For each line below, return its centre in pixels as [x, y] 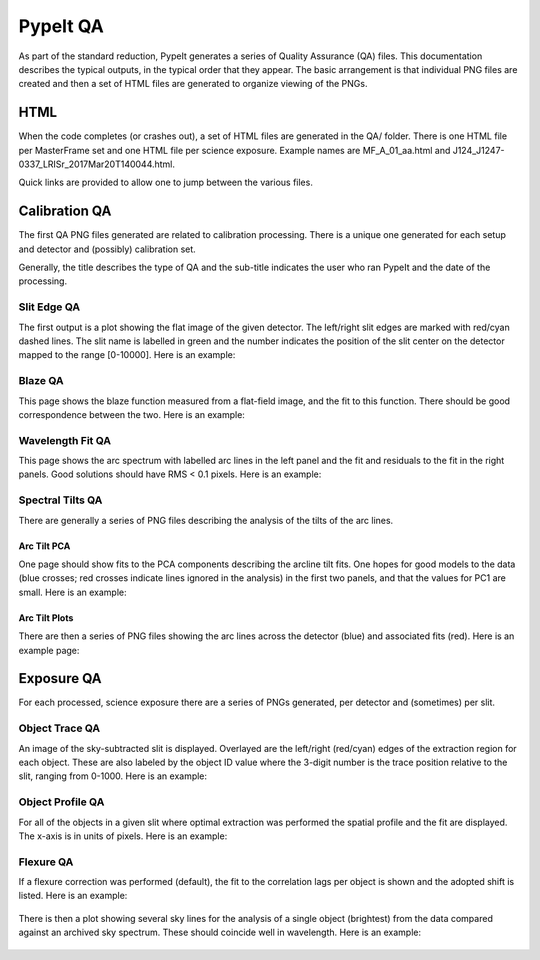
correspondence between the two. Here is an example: [131, 414]
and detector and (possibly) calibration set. [107, 249]
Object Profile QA [61, 802]
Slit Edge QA [49, 307]
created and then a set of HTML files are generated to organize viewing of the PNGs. [193, 84]
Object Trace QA [59, 728]
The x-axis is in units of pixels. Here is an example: [123, 836]
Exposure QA [60, 678]
